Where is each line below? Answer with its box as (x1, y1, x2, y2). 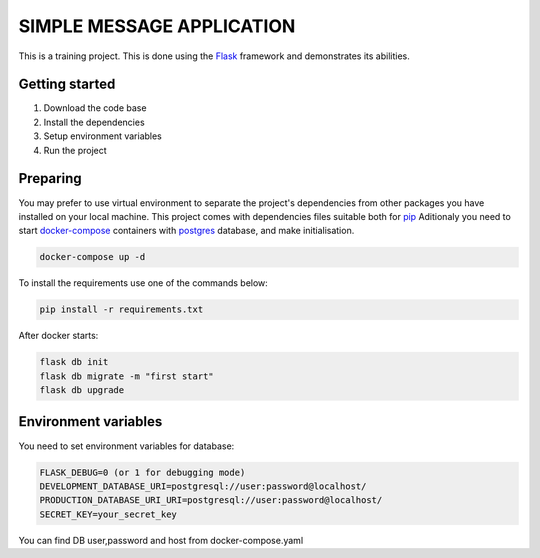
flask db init (39, 356, 109, 368)
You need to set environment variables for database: (18, 440, 235, 452)
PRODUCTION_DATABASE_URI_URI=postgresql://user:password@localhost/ (39, 495, 383, 506)
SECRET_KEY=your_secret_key (39, 508, 177, 520)
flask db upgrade (39, 385, 125, 396)
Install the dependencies (43, 116, 145, 128)
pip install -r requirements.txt (39, 304, 204, 315)
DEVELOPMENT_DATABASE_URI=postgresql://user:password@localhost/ (39, 480, 367, 492)
